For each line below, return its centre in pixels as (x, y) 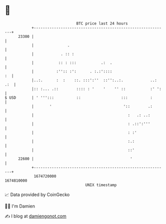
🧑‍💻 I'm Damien (20, 206)
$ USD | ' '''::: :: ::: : (79, 98)
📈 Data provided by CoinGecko (37, 195)
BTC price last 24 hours (102, 23)
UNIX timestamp (101, 185)
